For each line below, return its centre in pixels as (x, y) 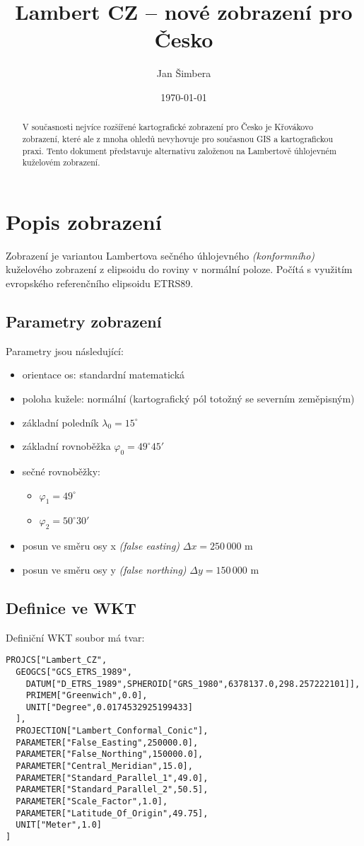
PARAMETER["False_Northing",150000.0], (110, 754)
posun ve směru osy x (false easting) (101, 546)
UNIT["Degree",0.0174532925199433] (109, 707)
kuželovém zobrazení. (61, 162)
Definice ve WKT (71, 607)
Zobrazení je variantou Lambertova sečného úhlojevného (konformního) (160, 255)
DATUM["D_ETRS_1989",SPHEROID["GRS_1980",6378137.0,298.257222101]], (193, 684)
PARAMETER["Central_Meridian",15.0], (104, 766)
